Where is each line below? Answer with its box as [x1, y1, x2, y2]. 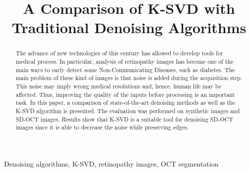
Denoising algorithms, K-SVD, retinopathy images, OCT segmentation [4, 158, 219, 169]
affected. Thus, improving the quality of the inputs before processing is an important [15, 90, 235, 98]
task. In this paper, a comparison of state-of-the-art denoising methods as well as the [15, 98, 235, 107]
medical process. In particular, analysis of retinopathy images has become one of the [15, 57, 234, 66]
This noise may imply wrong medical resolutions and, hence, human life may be [15, 82, 222, 90]
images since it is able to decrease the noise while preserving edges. [15, 123, 189, 131]
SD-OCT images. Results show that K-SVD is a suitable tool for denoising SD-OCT [15, 115, 233, 123]
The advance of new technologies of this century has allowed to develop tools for [15, 49, 223, 57]
